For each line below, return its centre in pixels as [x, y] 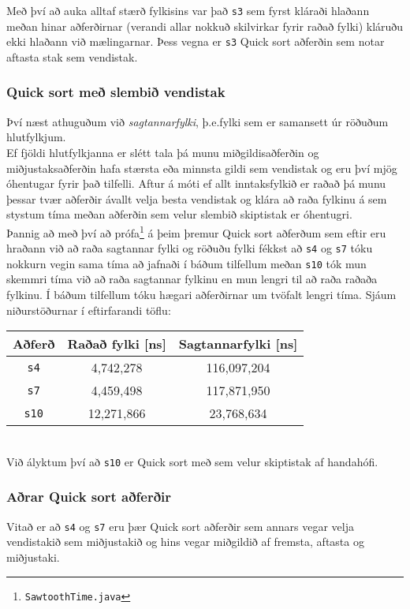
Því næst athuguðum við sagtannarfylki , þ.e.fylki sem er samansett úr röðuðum [198, 121]
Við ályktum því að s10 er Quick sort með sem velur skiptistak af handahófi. [192, 461]
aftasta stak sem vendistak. [72, 56]
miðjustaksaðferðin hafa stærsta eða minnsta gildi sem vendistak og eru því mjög [202, 168]
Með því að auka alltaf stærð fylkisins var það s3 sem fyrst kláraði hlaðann [188, 10]
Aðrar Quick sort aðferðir [89, 497]
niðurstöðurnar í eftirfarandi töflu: [89, 310]
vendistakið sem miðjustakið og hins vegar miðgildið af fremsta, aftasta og [185, 542]
